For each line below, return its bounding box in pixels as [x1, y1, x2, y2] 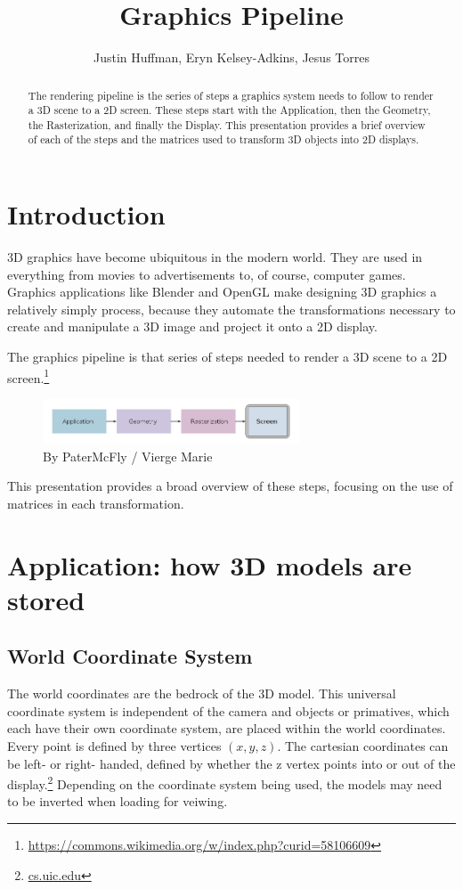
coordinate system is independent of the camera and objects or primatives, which [7, 701, 450, 720]
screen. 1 [7, 365, 50, 387]
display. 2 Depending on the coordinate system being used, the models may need [7, 772, 443, 793]
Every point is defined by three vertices [7, 736, 222, 754]
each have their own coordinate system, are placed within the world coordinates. [7, 719, 446, 738]
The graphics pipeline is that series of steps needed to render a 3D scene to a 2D [7, 347, 448, 366]
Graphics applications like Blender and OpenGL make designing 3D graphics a [7, 282, 437, 301]
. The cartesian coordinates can [277, 736, 449, 754]
